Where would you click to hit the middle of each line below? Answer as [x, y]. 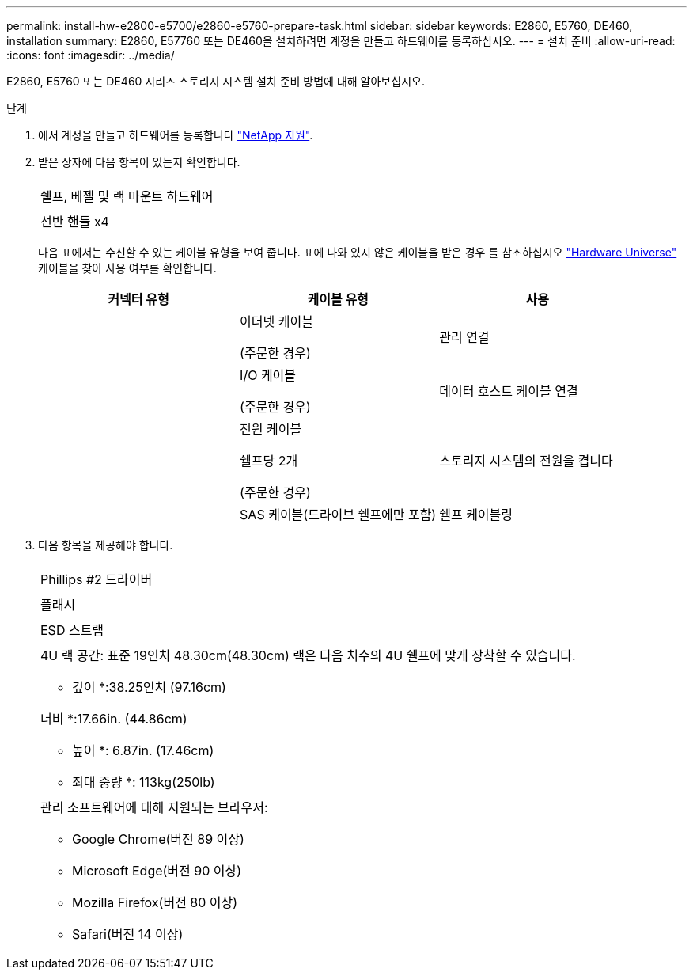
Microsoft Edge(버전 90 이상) [157, 871]
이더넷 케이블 [276, 321]
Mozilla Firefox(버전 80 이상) [155, 902]
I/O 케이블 [268, 375]
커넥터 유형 [138, 299]
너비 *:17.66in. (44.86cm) [114, 719]
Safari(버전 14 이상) [128, 934]
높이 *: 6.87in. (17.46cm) [143, 750]
